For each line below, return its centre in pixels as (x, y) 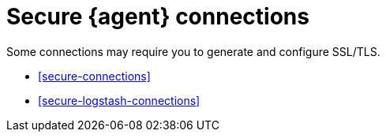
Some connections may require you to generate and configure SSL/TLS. (193, 51)
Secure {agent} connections (158, 17)
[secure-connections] (94, 76)
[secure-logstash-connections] (119, 100)
